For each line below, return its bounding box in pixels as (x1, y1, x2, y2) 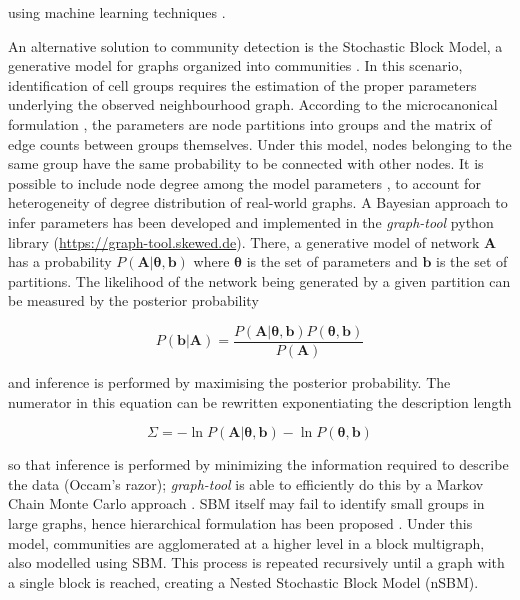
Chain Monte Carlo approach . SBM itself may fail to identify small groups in (8, 493, 485, 514)
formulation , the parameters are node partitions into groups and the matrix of (8, 113, 492, 134)
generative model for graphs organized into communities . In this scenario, (8, 55, 463, 76)
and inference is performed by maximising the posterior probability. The (8, 371, 451, 392)
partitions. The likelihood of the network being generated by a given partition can (8, 270, 511, 291)
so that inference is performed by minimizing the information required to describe (8, 454, 509, 475)
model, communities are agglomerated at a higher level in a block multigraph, (8, 532, 485, 553)
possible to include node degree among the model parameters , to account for (8, 172, 481, 193)
